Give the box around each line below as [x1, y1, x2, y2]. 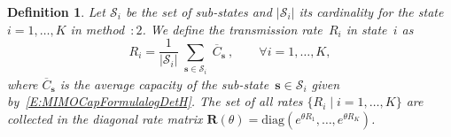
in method [70, 19, 125, 38]
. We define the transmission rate [142, 19, 323, 38]
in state [346, 19, 387, 38]
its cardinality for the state [299, 3, 444, 20]
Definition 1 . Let [7, 3, 105, 20]
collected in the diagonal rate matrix [7, 110, 203, 128]
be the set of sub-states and [125, 3, 272, 20]
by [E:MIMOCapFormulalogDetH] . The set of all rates [7, 92, 303, 110]
